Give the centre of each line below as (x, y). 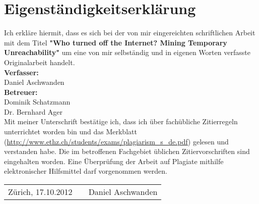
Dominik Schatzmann (37, 102)
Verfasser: (21, 72)
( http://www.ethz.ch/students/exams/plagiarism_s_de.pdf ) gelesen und (116, 141)
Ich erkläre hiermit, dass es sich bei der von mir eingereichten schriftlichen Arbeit (130, 33)
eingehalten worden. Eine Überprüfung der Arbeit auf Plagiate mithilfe (114, 161)
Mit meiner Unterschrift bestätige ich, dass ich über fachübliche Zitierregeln (121, 121)
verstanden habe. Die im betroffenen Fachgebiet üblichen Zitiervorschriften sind (127, 151)
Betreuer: (21, 92)
